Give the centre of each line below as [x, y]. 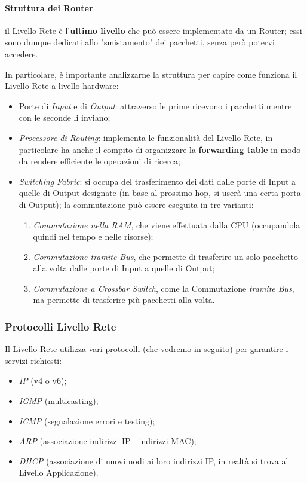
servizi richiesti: [33, 360]
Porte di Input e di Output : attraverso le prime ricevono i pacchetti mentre [155, 106]
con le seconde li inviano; [65, 117]
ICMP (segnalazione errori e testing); [87, 421]
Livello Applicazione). [59, 473]
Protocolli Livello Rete [61, 326]
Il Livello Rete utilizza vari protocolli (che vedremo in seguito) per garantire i [147, 349]
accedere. [22, 54]
